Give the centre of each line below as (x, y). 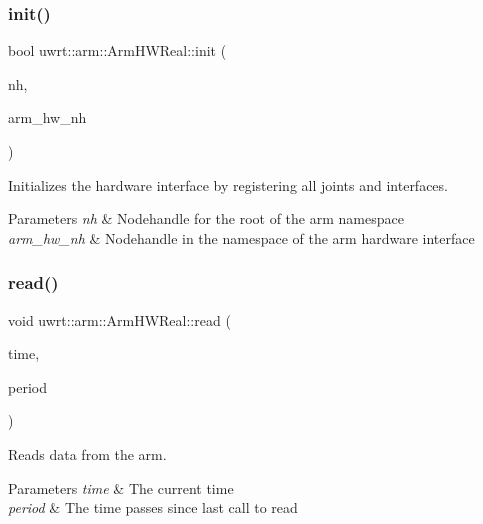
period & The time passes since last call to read (153, 507)
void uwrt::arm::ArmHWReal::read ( (119, 319)
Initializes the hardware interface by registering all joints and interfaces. (228, 184)
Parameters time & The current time (121, 487)
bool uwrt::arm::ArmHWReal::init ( (117, 50)
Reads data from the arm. (87, 453)
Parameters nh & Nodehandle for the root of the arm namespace (206, 218)
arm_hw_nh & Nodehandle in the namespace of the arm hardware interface (241, 237)
